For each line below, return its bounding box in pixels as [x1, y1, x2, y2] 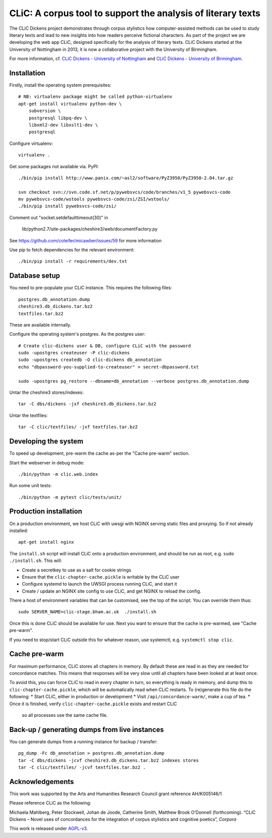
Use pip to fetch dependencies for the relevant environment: [9, 247, 135, 253]
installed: [9, 528, 29, 534]
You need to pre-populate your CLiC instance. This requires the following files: [9, 285, 172, 291]
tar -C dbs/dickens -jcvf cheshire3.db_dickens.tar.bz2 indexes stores [18, 757, 199, 763]
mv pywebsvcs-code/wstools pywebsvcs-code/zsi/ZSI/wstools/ [18, 196, 170, 202]
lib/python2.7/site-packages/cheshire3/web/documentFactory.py [22, 226, 158, 232]
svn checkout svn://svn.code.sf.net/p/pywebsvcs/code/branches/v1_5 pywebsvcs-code [18, 189, 231, 195]
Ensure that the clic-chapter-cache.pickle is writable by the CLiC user [22, 573, 180, 580]
